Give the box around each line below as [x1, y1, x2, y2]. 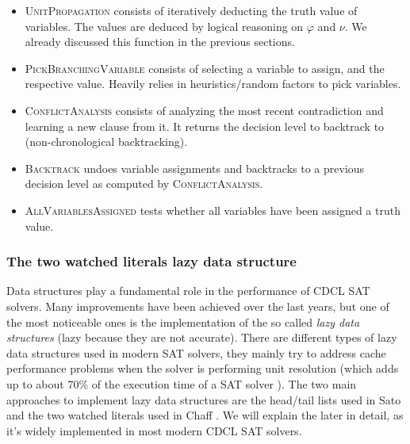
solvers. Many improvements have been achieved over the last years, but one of [6, 297, 389, 314]
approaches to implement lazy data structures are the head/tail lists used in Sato [6, 391, 401, 408]
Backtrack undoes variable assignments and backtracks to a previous [25, 159, 365, 176]
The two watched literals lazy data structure [6, 251, 297, 271]
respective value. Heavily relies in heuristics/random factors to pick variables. [25, 75, 401, 92]
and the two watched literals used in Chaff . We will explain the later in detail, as [6, 407, 404, 423]
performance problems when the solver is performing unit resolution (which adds [6, 360, 399, 377]
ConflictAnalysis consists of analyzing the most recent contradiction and [25, 101, 384, 118]
